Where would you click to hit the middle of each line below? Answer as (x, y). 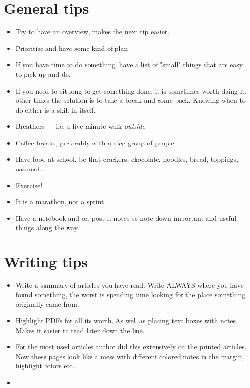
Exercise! (29, 185)
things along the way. (47, 228)
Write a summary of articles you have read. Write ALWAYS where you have (129, 285)
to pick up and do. (43, 74)
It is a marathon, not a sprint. (61, 202)
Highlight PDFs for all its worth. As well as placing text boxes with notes (126, 320)
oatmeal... (30, 169)
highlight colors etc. (45, 366)
